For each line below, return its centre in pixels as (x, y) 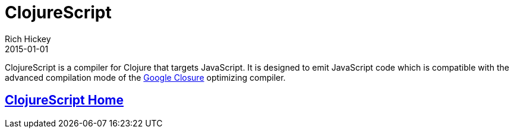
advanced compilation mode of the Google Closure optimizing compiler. (145, 77)
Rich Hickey (28, 39)
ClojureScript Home (64, 100)
